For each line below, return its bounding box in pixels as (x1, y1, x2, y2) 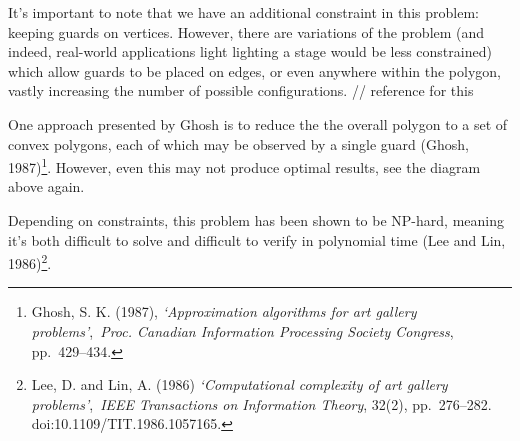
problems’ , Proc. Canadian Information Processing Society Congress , (31, 321, 454, 342)
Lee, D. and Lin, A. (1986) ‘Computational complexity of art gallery (31, 374, 448, 395)
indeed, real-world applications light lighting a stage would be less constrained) (8, 41, 492, 62)
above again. (8, 176, 85, 197)
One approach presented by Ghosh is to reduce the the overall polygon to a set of (8, 113, 508, 134)
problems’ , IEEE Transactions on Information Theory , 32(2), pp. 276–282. (31, 393, 492, 414)
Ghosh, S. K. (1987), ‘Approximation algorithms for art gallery (31, 301, 417, 322)
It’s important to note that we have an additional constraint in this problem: (8, 2, 479, 22)
